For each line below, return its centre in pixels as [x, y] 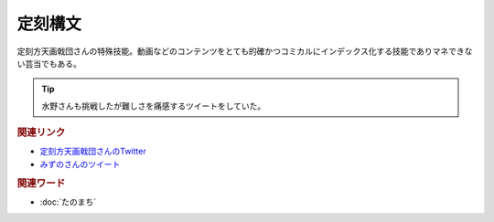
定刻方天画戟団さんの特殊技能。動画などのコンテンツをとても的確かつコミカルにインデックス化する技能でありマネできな [245, 51]
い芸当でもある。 [49, 63]
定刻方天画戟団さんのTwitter [93, 152]
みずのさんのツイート [80, 164]
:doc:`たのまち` [68, 202]
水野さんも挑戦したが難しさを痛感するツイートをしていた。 [154, 106]
